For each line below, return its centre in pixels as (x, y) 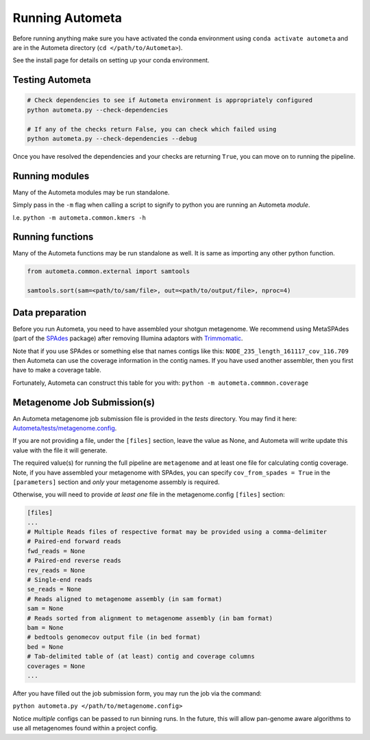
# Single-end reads (60, 580)
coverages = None (56, 666)
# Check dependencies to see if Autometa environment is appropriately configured (170, 100)
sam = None (45, 609)
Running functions (53, 237)
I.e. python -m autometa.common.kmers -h (79, 217)
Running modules (51, 176)
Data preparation (50, 312)
